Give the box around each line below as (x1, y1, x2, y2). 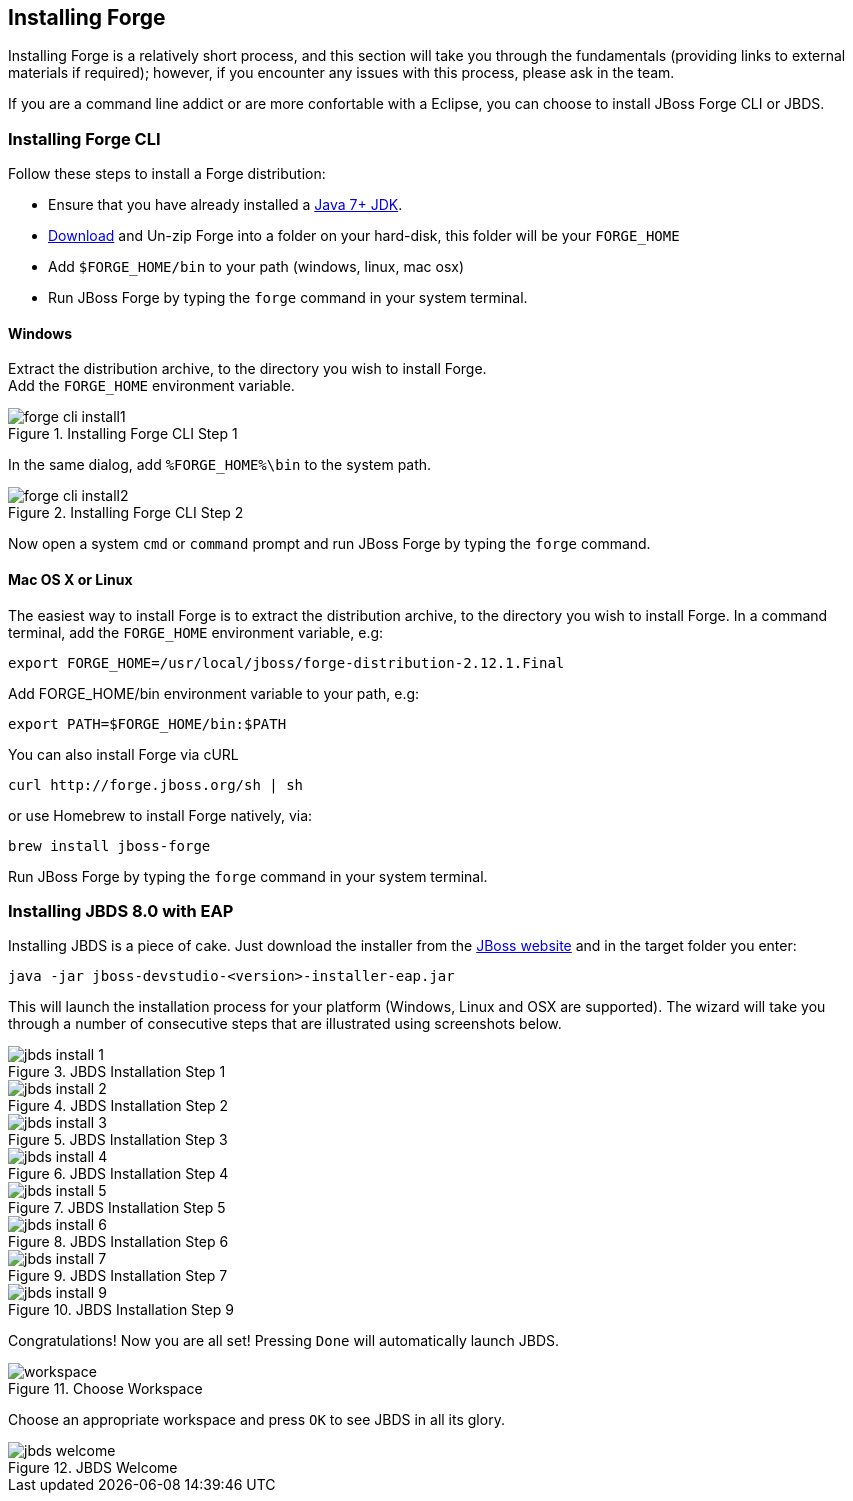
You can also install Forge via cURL (8, 745, 239, 763)
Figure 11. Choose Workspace (8, 1380, 203, 1398)
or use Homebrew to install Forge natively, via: (8, 806, 313, 824)
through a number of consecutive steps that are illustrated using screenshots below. (8, 1015, 562, 1033)
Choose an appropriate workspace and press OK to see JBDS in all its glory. (8, 1411, 505, 1429)
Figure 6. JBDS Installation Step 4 (8, 1165, 229, 1183)
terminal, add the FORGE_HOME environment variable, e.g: (8, 623, 384, 641)
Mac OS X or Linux (8, 571, 133, 588)
